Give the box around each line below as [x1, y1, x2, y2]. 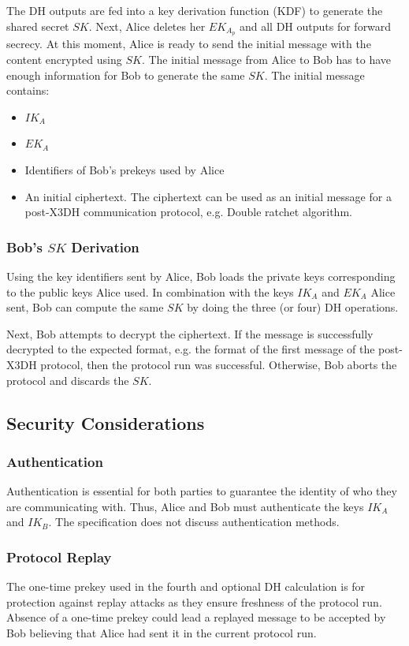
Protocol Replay [6, 547, 112, 566]
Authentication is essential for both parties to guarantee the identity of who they [6, 483, 397, 499]
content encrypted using [6, 51, 122, 68]
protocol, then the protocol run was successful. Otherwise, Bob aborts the [40, 356, 397, 372]
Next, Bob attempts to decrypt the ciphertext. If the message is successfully [6, 325, 374, 342]
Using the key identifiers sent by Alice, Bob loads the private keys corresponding [6, 268, 396, 285]
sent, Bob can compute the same [6, 299, 164, 316]
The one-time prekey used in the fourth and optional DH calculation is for [6, 578, 366, 595]
